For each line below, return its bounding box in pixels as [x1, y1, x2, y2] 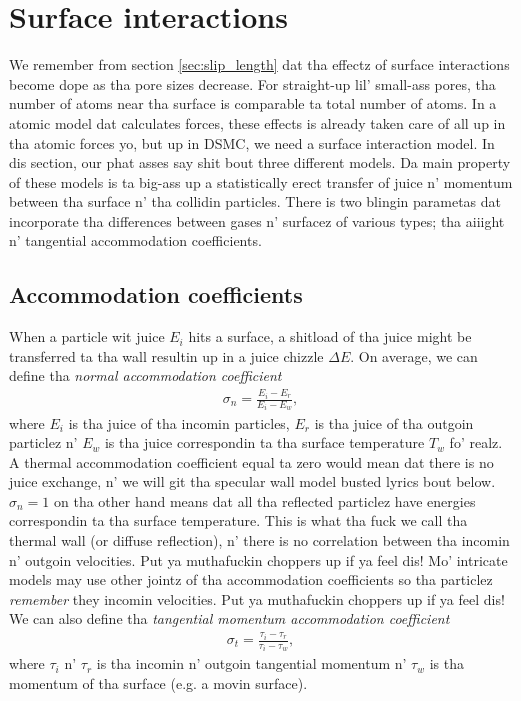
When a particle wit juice [9, 326, 165, 347]
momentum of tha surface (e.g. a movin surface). [9, 673, 308, 694]
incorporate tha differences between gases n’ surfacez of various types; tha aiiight [9, 210, 505, 231]
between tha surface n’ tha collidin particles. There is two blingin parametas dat [9, 191, 502, 212]
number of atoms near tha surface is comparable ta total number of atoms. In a [9, 93, 497, 114]
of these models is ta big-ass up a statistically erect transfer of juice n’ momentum [9, 171, 513, 192]
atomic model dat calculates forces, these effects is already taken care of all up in [9, 112, 506, 133]
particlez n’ [9, 432, 78, 453]
